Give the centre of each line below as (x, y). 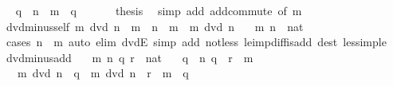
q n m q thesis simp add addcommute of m (159, 10)
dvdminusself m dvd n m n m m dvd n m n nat (155, 26)
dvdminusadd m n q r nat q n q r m (130, 57)
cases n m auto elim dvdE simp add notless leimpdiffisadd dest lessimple (196, 42)
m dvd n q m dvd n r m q (103, 73)
